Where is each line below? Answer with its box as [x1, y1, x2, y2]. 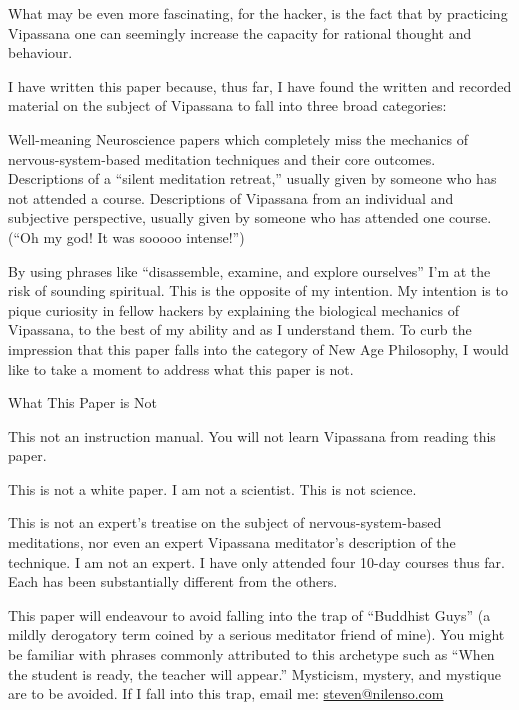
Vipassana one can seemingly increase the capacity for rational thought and [8, 22, 472, 43]
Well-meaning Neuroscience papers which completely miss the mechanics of [8, 128, 469, 149]
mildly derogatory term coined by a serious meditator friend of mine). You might [8, 624, 505, 645]
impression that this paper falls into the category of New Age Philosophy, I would [8, 338, 509, 359]
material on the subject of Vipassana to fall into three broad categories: [8, 95, 447, 116]
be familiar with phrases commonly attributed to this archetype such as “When [8, 644, 495, 665]
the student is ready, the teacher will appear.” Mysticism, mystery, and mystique [8, 663, 501, 684]
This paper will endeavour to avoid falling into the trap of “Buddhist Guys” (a [8, 604, 491, 625]
